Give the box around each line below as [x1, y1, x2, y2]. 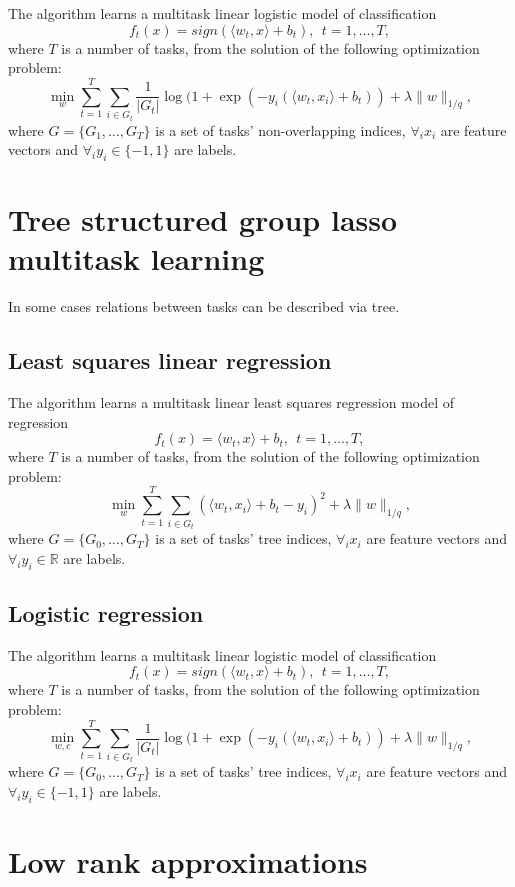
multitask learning [8, 238, 265, 279]
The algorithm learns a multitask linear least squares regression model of [8, 392, 455, 413]
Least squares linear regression [8, 345, 332, 376]
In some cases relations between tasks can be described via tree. [8, 296, 400, 317]
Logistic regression [8, 597, 204, 628]
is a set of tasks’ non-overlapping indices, [155, 119, 406, 140]
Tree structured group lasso [8, 199, 398, 240]
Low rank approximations [8, 840, 368, 881]
